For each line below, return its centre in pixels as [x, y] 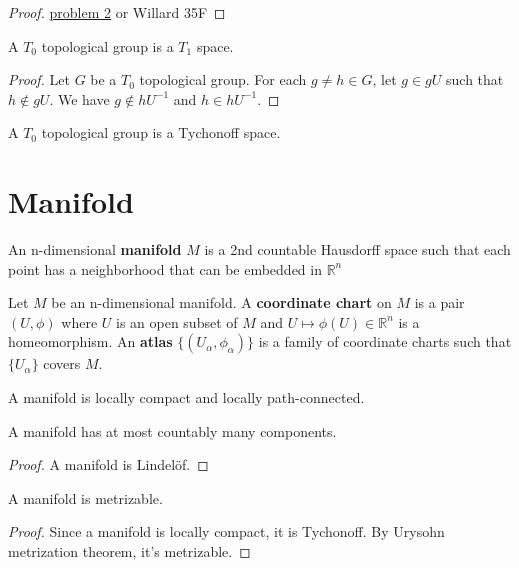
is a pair [439, 302]
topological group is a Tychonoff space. [161, 132]
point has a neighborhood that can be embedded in [165, 268]
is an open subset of [176, 321]
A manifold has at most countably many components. [172, 430]
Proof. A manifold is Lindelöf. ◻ [108, 464]
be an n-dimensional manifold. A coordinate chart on [221, 302]
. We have [79, 98]
